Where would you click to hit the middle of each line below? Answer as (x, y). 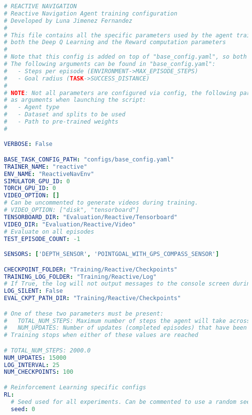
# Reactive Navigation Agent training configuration (91, 13)
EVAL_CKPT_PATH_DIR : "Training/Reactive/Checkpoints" (93, 298)
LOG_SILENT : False (33, 291)
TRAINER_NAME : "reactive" (46, 167)
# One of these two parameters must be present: (84, 313)
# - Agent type (32, 107)
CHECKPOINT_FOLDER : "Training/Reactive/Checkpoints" (91, 269)
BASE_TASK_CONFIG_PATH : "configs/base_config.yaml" (89, 159)
